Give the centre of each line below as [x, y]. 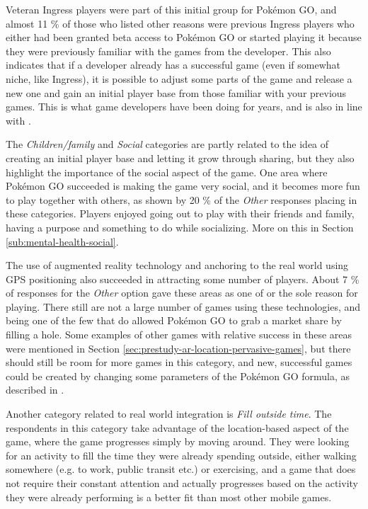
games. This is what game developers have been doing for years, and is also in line [184, 107]
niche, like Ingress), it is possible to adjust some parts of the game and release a [179, 78]
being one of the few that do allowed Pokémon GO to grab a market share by [174, 320]
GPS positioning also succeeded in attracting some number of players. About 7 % [183, 279]
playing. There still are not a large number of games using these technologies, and [183, 306]
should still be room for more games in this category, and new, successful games [179, 362]
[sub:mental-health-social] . [62, 241]
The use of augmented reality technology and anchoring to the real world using [177, 265]
